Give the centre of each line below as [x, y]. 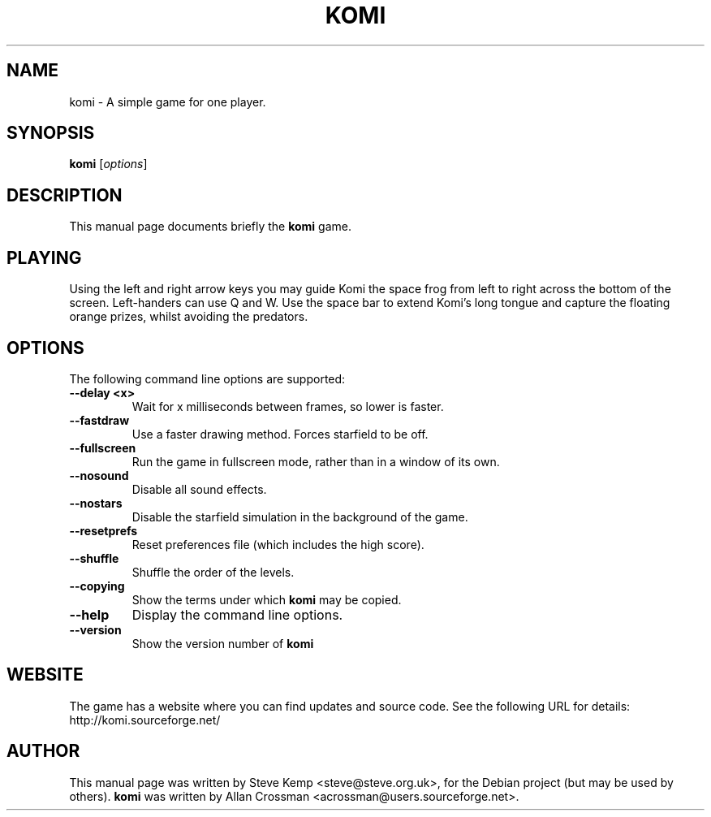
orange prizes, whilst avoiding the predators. [189, 317]
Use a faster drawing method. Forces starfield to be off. [280, 434]
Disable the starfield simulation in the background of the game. [300, 517]
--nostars [96, 503]
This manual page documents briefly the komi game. [211, 227]
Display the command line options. [237, 614]
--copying [97, 586]
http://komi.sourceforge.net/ [145, 720]
